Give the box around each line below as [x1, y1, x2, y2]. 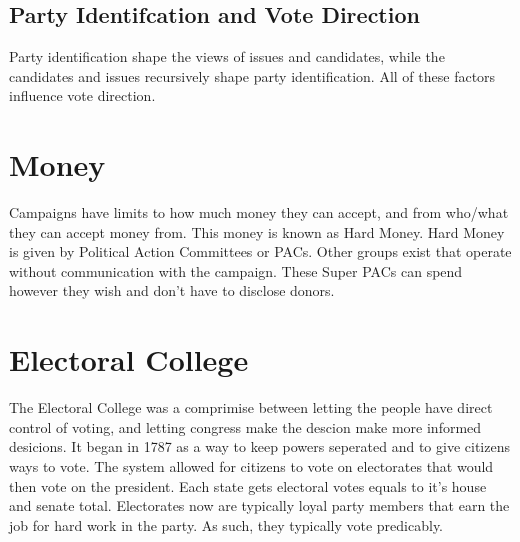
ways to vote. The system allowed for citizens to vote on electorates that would [9, 455, 494, 476]
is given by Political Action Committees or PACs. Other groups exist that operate [9, 241, 512, 262]
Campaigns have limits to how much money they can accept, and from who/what [9, 202, 509, 223]
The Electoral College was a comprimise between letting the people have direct [9, 397, 493, 418]
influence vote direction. [9, 85, 156, 106]
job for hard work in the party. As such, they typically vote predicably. [9, 514, 444, 535]
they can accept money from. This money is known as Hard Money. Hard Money [9, 221, 505, 242]
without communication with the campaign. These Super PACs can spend [9, 260, 463, 281]
